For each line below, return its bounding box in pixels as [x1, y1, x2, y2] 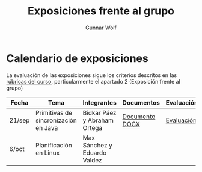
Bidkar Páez [82, 108, 117, 117]
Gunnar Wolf [85, 24, 117, 31]
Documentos [122, 98, 161, 106]
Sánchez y [82, 141, 113, 149]
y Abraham [82, 116, 114, 124]
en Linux [35, 149, 60, 157]
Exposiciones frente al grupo [27, 4, 175, 18]
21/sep [9, 116, 30, 124]
